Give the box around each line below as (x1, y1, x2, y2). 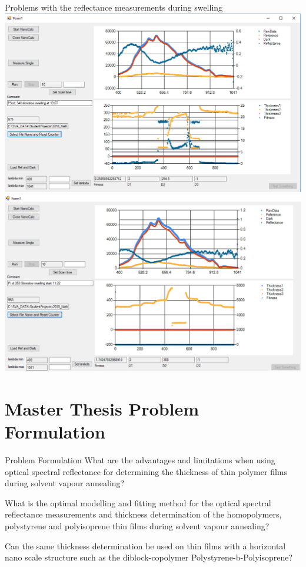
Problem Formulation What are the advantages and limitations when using (5, 454, 275, 466)
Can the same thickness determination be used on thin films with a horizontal (5, 539, 286, 552)
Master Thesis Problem (5, 396, 199, 420)
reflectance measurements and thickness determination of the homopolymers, (5, 508, 282, 520)
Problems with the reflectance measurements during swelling (5, 1, 223, 13)
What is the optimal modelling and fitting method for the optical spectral (5, 496, 271, 509)
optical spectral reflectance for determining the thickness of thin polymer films (5, 465, 288, 477)
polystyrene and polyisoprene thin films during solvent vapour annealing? (5, 519, 270, 532)
